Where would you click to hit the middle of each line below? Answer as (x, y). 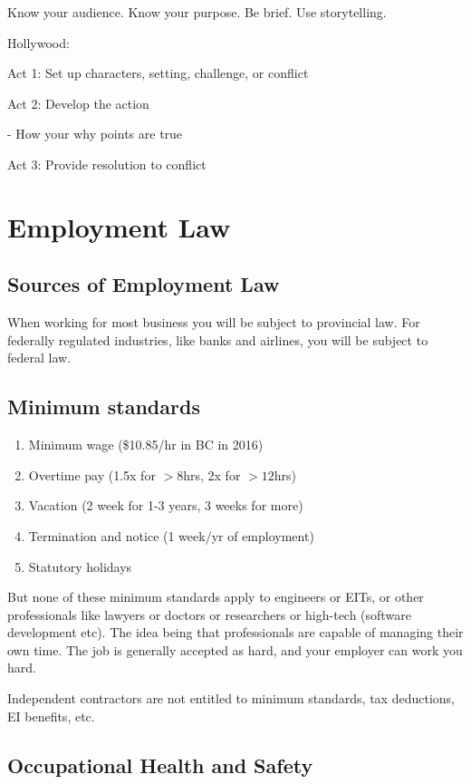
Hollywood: (38, 42)
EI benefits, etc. (51, 716)
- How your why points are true (95, 134)
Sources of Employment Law (144, 284)
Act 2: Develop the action (78, 103)
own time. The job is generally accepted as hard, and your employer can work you (235, 649)
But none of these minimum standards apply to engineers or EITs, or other (216, 597)
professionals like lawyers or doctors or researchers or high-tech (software (209, 614)
